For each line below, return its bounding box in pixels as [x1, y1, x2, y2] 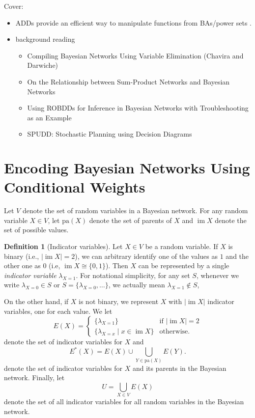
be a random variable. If [145, 241, 218, 251]
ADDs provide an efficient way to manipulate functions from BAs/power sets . [15, 17, 252, 28]
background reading [15, 34, 75, 44]
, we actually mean [108, 279, 165, 290]
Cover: [4, 1, 24, 11]
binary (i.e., [4, 251, 39, 261]
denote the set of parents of [89, 215, 172, 225]
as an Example [27, 112, 72, 122]
